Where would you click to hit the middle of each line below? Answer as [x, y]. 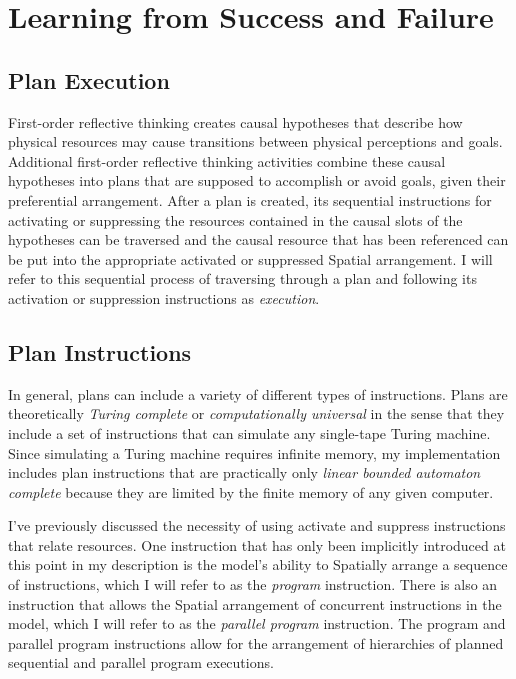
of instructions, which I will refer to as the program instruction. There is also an [253, 584]
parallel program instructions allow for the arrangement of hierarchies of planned [256, 642]
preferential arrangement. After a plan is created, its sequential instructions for [250, 199]
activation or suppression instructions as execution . [164, 297]
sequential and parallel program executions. [141, 662]
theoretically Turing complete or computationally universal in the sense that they [256, 413]
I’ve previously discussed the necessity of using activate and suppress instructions [257, 525]
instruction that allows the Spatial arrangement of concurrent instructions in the [255, 603]
